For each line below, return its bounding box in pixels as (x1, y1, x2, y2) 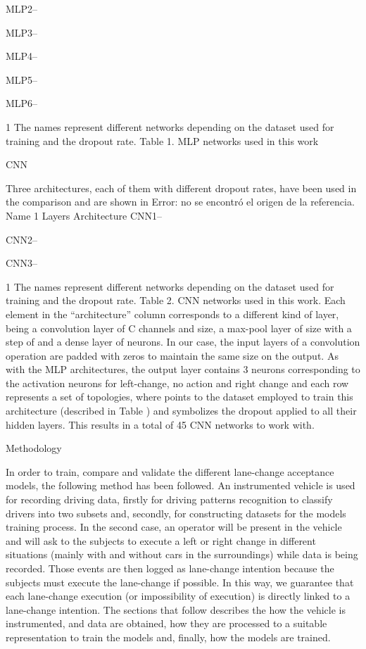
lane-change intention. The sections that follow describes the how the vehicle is (6, 602, 346, 617)
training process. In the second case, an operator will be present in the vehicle (6, 519, 342, 534)
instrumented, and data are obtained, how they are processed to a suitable (6, 616, 327, 631)
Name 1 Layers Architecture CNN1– (6, 208, 163, 222)
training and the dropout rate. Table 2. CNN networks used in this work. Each (6, 293, 346, 308)
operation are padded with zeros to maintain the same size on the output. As (6, 348, 339, 363)
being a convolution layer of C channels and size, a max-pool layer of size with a (6, 320, 352, 335)
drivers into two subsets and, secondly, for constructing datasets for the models (6, 505, 346, 520)
